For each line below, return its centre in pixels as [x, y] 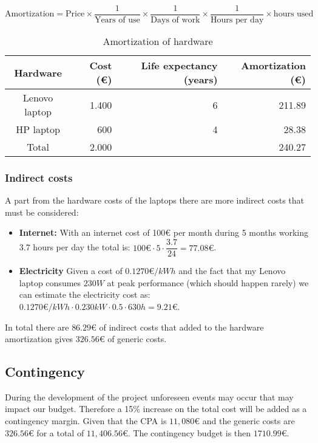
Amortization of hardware [158, 41]
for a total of [60, 432]
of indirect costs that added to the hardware [181, 327]
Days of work [175, 20]
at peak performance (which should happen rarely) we [208, 282]
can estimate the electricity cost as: [85, 294]
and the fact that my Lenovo [232, 271]
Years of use [117, 20]
